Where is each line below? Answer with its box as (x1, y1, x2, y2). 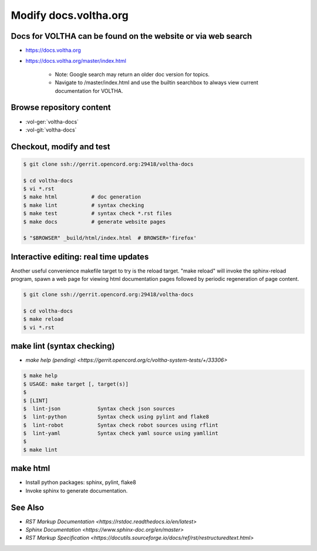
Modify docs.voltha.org (11, 9, 129, 22)
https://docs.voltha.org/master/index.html (25, 58, 126, 65)
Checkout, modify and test (11, 142, 111, 152)
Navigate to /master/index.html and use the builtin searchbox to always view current (55, 79, 258, 86)
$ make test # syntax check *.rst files (23, 210, 173, 217)
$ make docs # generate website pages (23, 218, 166, 225)
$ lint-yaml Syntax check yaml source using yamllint (23, 430, 218, 437)
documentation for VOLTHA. (55, 87, 123, 94)
